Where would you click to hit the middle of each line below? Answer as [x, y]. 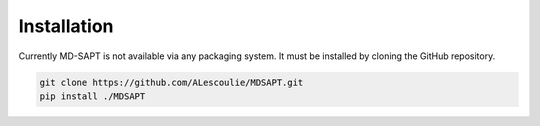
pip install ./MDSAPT [92, 96]
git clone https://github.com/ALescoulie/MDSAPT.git [171, 82]
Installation [66, 26]
